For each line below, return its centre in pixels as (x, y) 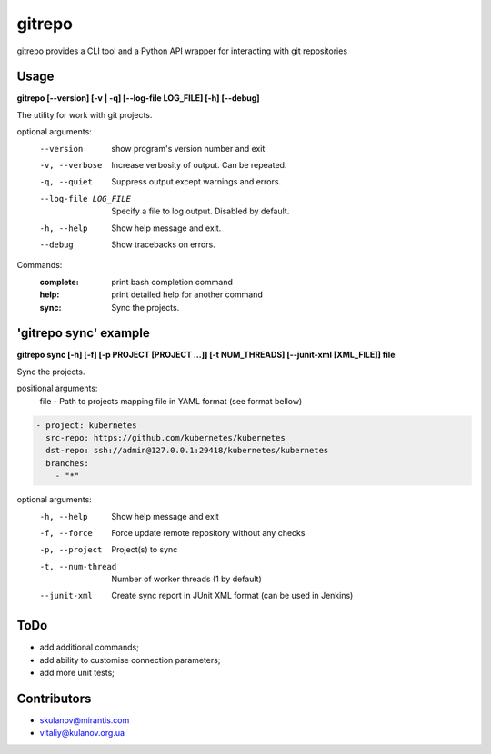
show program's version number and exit (188, 148)
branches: (68, 463)
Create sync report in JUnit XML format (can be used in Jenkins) (232, 596)
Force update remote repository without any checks (208, 532)
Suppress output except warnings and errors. (196, 182)
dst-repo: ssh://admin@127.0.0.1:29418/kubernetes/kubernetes (187, 451)
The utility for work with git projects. (85, 114)
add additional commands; (90, 647)
